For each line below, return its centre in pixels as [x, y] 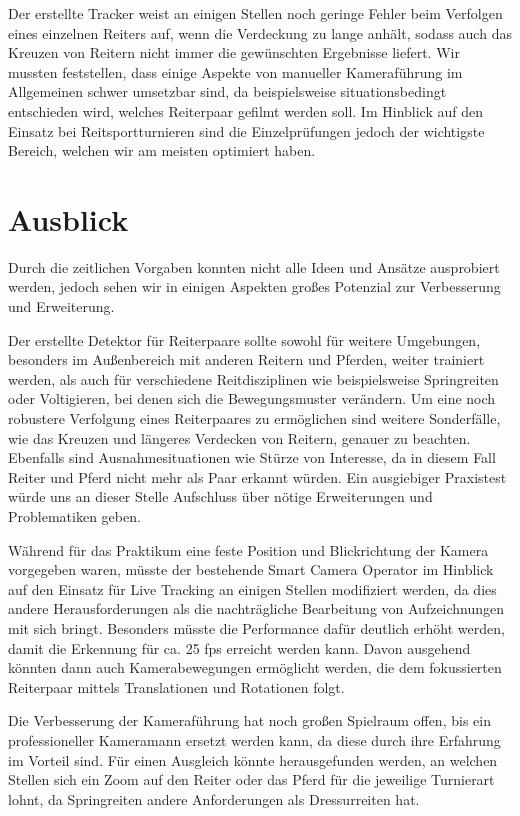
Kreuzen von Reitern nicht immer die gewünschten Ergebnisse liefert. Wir [234, 52]
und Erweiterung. [61, 306]
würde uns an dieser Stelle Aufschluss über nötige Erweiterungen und [220, 496]
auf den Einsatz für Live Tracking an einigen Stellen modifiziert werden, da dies [252, 588]
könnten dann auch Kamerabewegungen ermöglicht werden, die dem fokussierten [255, 667]
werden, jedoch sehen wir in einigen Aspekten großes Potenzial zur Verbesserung [254, 286]
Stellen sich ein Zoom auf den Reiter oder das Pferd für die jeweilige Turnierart [251, 779]
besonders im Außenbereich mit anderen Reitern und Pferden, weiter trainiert [246, 359]
